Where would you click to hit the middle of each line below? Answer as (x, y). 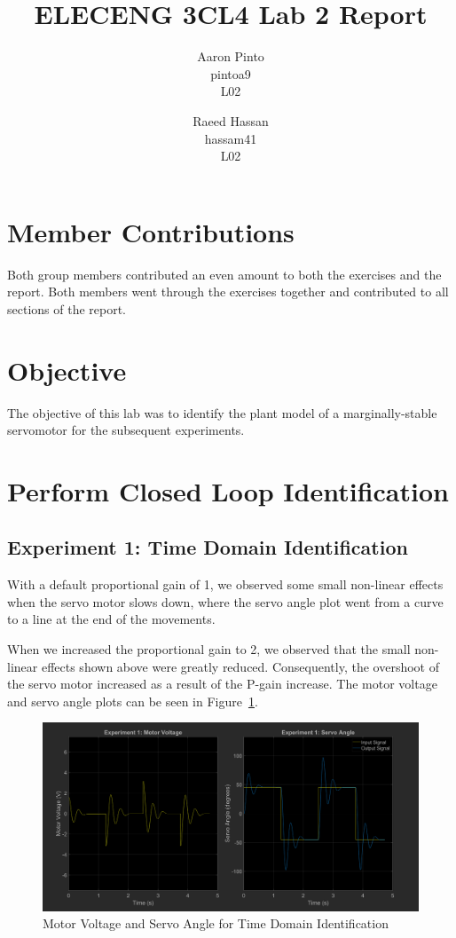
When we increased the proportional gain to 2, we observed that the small (209, 649)
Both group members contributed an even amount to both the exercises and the (224, 274)
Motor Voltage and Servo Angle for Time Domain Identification (216, 923)
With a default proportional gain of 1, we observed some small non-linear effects (225, 584)
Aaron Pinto (231, 56)
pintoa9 (231, 73)
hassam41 (231, 138)
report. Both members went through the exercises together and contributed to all (228, 292)
